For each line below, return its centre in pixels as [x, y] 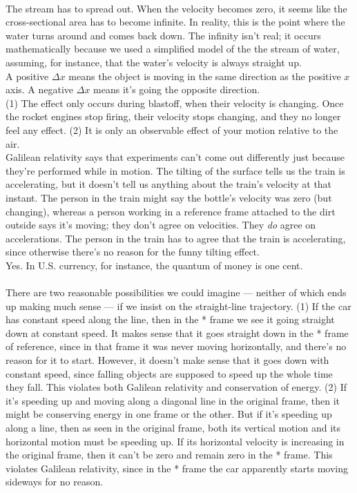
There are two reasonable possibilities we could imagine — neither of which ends [176, 292]
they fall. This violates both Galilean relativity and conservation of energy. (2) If [176, 387]
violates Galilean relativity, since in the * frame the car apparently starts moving [177, 468]
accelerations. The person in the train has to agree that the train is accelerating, [176, 238]
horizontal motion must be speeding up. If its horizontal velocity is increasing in [175, 441]
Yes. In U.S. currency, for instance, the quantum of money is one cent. [154, 265]
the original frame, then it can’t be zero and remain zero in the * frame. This [169, 455]
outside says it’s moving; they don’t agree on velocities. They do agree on [161, 225]
